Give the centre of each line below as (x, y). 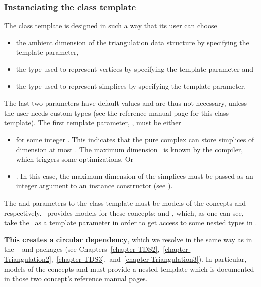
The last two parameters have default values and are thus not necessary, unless (125, 103)
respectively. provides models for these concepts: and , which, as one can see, (124, 212)
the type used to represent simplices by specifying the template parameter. (131, 86)
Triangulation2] (28, 259)
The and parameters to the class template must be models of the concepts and (125, 202)
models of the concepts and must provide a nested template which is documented (129, 269)
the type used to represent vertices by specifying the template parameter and (135, 69)
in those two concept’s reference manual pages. (76, 279)
